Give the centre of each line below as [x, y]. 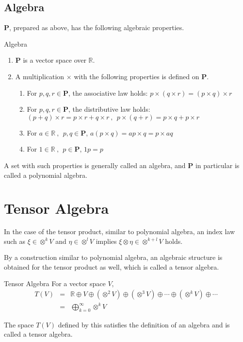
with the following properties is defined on [137, 76]
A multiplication [40, 76]
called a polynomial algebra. [46, 175]
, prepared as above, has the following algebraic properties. [97, 27]
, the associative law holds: [108, 93]
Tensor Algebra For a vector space [55, 283]
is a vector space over [55, 60]
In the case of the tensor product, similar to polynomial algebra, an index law [120, 231]
